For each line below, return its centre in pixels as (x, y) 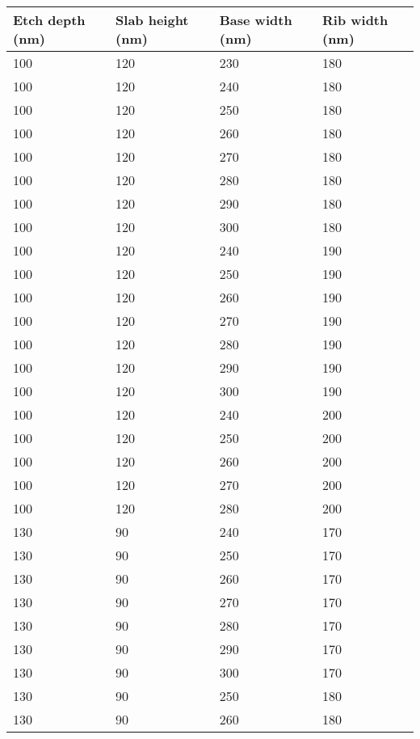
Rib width (355, 20)
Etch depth (49, 20)
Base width (256, 20)
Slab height (152, 20)
